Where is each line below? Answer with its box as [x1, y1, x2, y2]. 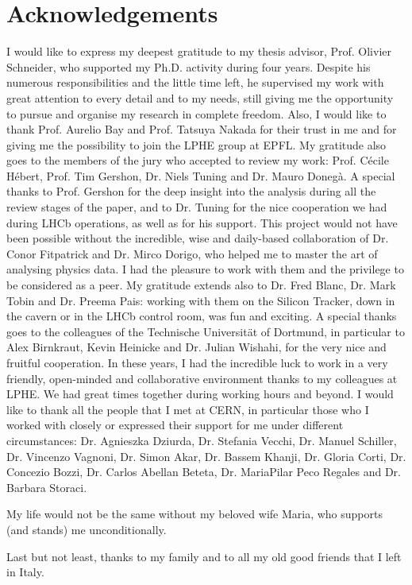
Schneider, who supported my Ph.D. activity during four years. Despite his [6, 58, 371, 75]
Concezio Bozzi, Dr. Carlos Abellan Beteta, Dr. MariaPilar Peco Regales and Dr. [6, 463, 401, 480]
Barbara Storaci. [6, 478, 87, 495]
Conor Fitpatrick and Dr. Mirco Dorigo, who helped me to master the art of [6, 245, 378, 262]
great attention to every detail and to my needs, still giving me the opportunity [6, 89, 394, 106]
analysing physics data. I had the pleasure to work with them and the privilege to [6, 261, 404, 277]
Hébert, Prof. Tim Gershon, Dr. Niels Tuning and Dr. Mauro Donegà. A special [6, 167, 395, 184]
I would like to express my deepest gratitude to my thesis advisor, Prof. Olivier [6, 43, 392, 60]
